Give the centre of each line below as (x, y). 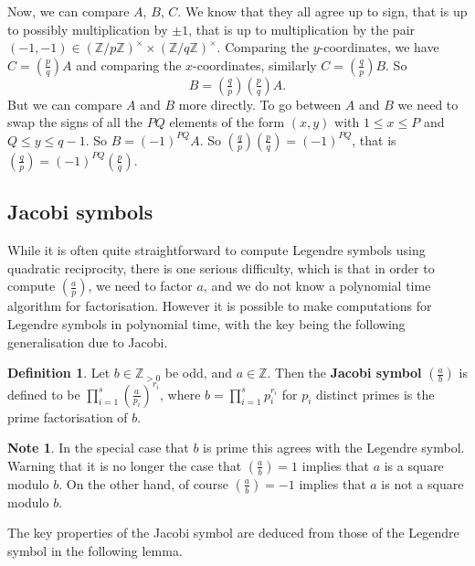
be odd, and (198, 373)
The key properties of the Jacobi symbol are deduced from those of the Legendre (233, 533)
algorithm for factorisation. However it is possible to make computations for (220, 306)
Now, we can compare (69, 11)
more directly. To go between (260, 104)
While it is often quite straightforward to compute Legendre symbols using (216, 250)
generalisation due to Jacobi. (88, 342)
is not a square (422, 483)
